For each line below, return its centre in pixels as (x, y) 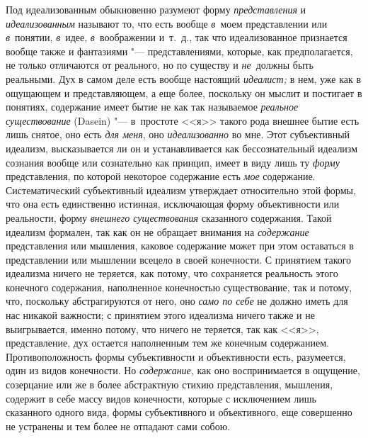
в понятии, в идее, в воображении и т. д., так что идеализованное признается (177, 37)
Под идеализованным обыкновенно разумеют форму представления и (156, 9)
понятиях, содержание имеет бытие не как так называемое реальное (152, 107)
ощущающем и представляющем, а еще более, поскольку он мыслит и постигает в (184, 92)
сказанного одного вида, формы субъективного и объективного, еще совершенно (179, 412)
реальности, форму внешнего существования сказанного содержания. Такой (169, 217)
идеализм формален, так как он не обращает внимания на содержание (157, 231)
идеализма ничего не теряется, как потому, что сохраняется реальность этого (172, 273)
